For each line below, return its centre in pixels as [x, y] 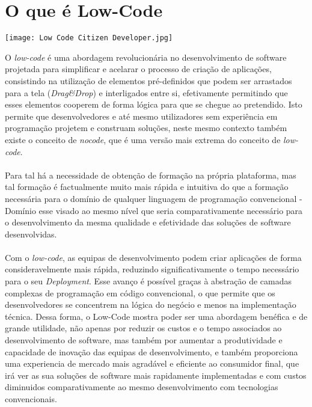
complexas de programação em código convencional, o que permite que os [140, 292]
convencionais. [31, 399]
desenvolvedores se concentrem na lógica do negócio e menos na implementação [151, 304]
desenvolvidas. [31, 234]
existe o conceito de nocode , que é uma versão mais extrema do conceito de [143, 139]
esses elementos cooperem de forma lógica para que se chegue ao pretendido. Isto [154, 104]
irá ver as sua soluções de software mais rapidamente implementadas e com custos [156, 375]
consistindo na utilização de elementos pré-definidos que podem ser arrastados [148, 80]
